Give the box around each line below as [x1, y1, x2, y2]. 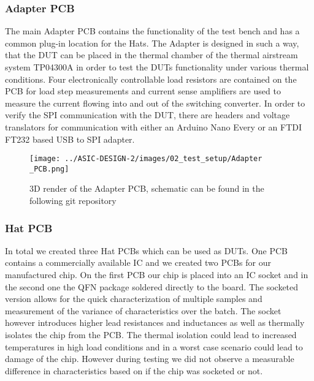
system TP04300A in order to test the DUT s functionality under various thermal [5, 61, 309, 73]
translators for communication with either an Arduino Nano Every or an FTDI [5, 120, 302, 133]
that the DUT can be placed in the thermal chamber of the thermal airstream [5, 48, 298, 61]
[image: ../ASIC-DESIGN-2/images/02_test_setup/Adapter [29, 154, 262, 164]
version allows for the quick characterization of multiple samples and [5, 292, 262, 305]
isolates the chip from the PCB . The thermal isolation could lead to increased [5, 328, 297, 341]
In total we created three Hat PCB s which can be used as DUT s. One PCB [5, 244, 288, 257]
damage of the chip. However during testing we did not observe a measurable [5, 352, 294, 365]
